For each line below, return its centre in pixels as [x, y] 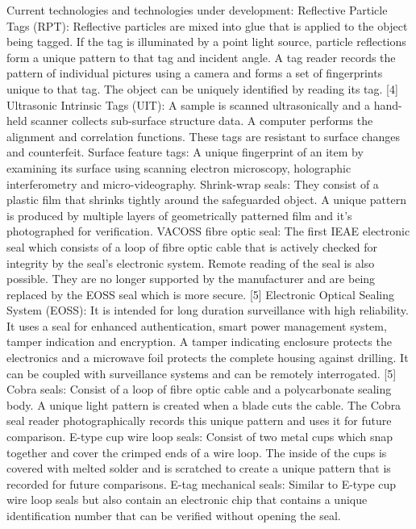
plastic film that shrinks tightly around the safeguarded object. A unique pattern [206, 200]
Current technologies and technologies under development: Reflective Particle [197, 10]
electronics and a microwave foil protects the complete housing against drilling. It [208, 358]
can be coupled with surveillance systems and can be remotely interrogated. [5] [202, 373]
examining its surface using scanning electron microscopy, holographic [179, 167]
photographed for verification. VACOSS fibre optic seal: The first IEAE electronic [208, 231]
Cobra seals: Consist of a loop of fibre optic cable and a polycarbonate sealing [199, 389]
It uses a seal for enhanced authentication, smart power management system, [197, 325]
